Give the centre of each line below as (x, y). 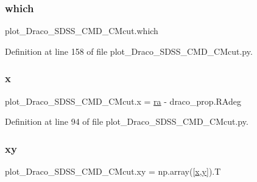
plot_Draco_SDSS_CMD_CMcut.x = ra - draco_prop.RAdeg (123, 101)
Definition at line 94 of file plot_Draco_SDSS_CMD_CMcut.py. (127, 121)
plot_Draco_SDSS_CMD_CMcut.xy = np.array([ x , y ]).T (113, 171)
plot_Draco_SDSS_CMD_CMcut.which (82, 31)
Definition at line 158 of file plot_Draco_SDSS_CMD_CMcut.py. (129, 51)
